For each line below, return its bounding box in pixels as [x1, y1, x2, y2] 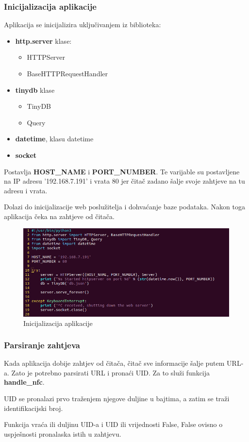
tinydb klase [15, 85, 55, 95]
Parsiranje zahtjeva [4, 339, 80, 351]
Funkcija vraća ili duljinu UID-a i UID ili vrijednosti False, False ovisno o [4, 419, 223, 429]
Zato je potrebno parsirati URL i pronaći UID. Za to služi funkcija [11, 367, 210, 377]
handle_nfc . [4, 377, 45, 387]
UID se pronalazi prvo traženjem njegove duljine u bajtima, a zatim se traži [4, 393, 230, 403]
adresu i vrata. [4, 185, 48, 195]
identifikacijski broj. [4, 403, 63, 413]
